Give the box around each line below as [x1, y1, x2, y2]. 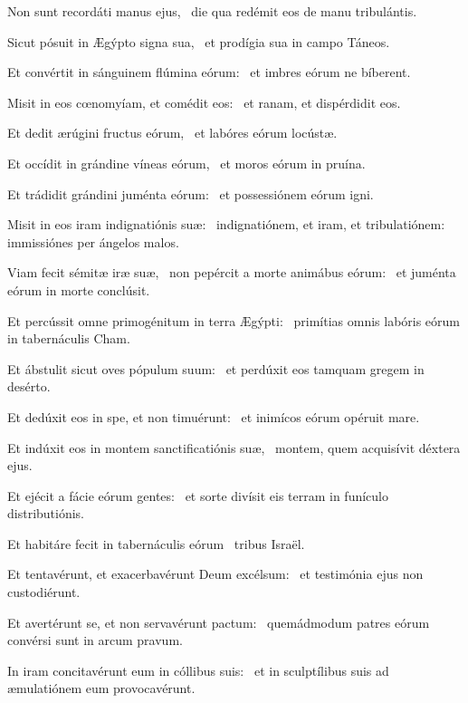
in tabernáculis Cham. [7, 329, 130, 348]
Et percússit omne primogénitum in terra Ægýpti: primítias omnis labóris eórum [7, 311, 461, 330]
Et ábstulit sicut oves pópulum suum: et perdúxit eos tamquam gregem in [7, 359, 425, 378]
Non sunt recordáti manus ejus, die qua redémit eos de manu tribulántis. [7, 2, 417, 20]
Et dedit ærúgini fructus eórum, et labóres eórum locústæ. [7, 123, 338, 142]
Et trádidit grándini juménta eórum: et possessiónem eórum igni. [7, 184, 374, 203]
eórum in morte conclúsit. [7, 280, 150, 299]
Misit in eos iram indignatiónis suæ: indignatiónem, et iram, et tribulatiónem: [7, 215, 445, 234]
